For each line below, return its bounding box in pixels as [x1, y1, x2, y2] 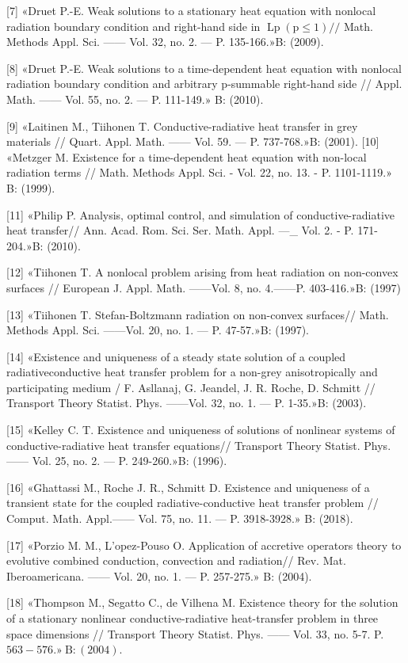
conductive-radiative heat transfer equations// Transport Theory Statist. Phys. [6, 436, 391, 453]
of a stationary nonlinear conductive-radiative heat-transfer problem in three [6, 610, 379, 626]
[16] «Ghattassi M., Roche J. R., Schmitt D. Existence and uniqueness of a [6, 478, 370, 495]
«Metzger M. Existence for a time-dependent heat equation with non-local [6, 148, 367, 165]
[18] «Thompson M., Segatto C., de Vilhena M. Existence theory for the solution [6, 594, 398, 611]
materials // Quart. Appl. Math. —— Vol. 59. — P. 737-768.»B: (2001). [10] [6, 133, 379, 150]
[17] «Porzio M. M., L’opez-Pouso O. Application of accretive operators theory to [6, 536, 402, 553]
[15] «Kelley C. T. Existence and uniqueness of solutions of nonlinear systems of [6, 421, 395, 438]
